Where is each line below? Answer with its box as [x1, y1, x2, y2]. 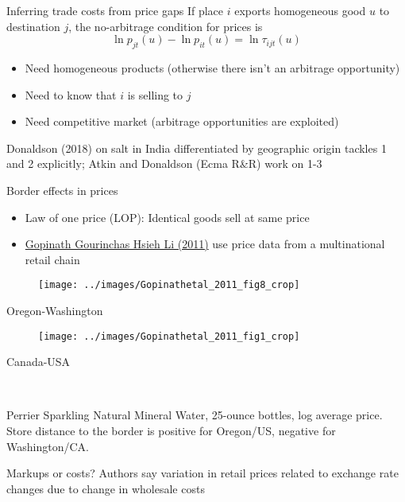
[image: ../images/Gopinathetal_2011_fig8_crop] [38, 279, 300, 291]
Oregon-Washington [6, 302, 103, 318]
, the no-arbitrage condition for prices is [68, 18, 263, 34]
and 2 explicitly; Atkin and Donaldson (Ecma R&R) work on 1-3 [6, 155, 322, 172]
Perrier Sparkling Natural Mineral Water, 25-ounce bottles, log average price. [6, 407, 383, 423]
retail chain [25, 251, 80, 267]
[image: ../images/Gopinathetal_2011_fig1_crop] [38, 330, 300, 342]
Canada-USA [6, 353, 71, 370]
